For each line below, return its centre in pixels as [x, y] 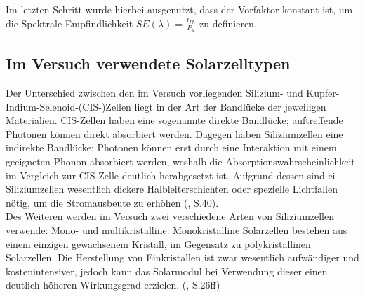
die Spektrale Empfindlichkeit [69, 23]
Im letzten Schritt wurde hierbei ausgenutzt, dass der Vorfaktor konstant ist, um [179, 9]
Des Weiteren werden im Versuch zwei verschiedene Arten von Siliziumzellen [170, 216]
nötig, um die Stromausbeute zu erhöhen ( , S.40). [112, 202]
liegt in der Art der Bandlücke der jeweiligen [230, 106]
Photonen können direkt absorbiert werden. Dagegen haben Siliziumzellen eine [174, 133]
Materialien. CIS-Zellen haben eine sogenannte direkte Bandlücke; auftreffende [174, 120]
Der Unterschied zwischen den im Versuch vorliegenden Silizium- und [154, 93]
